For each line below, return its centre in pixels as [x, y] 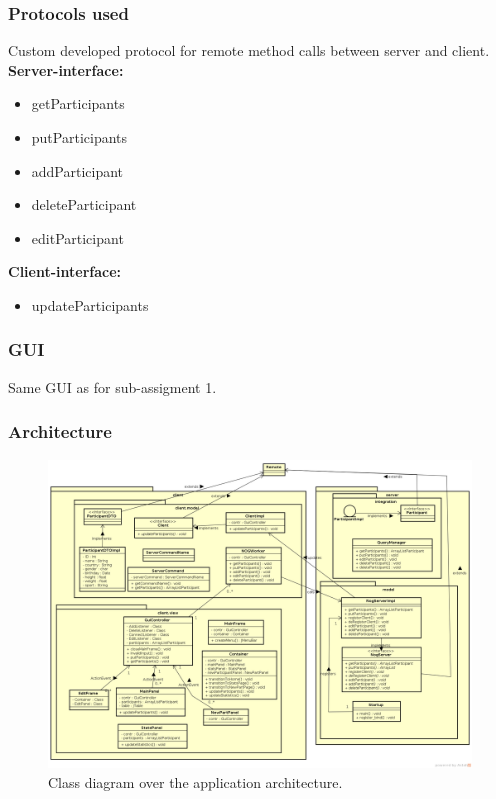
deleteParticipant [84, 204]
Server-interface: [66, 69]
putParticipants [79, 137]
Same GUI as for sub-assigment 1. [112, 386]
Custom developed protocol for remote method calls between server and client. [249, 50]
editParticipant [77, 237]
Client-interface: [65, 271]
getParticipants [78, 103]
